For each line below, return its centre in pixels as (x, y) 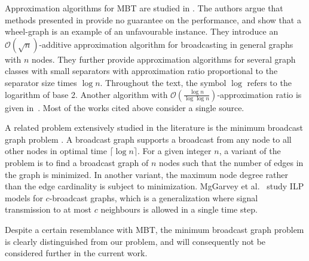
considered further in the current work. (76, 253)
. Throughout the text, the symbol (163, 82)
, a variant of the (250, 151)
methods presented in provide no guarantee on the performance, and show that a (153, 19)
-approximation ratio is (259, 94)
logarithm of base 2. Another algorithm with (86, 94)
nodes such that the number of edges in (231, 162)
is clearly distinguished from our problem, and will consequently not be (135, 241)
